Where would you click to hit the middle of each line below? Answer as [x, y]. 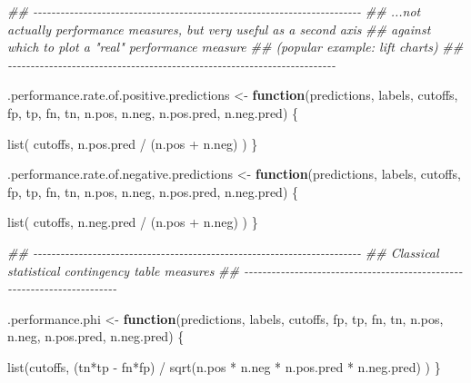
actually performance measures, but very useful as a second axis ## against [219, 29]
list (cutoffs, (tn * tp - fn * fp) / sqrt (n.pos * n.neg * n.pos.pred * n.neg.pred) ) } [224, 366]
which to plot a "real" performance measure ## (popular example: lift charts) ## [235, 47]
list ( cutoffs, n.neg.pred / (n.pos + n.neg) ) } [133, 222]
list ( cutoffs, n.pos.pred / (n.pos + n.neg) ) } [133, 143]
